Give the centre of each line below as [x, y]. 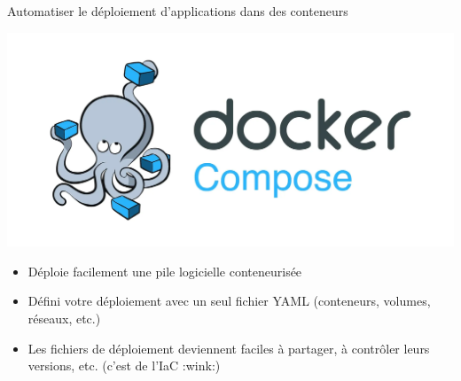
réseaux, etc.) [64, 319]
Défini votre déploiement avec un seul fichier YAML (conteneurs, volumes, [229, 301]
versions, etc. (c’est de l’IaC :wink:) [124, 365]
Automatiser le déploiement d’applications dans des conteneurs [178, 11]
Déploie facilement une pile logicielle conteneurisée [165, 271]
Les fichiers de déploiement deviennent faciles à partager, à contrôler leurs [229, 348]
